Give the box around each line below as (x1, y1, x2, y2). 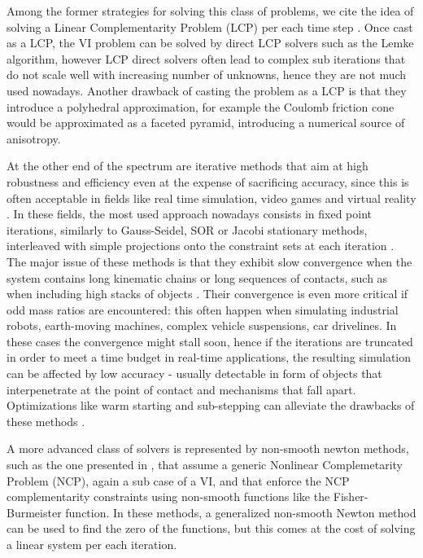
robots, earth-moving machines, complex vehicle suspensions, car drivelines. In (7, 317, 397, 334)
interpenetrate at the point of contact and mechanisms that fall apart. (7, 380, 356, 398)
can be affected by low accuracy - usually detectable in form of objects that (7, 365, 382, 382)
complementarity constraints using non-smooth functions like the (7, 488, 330, 505)
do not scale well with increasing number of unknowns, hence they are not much (7, 66, 407, 83)
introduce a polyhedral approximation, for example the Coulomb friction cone (7, 98, 395, 115)
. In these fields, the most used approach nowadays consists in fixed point (7, 205, 373, 222)
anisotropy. (7, 130, 61, 147)
